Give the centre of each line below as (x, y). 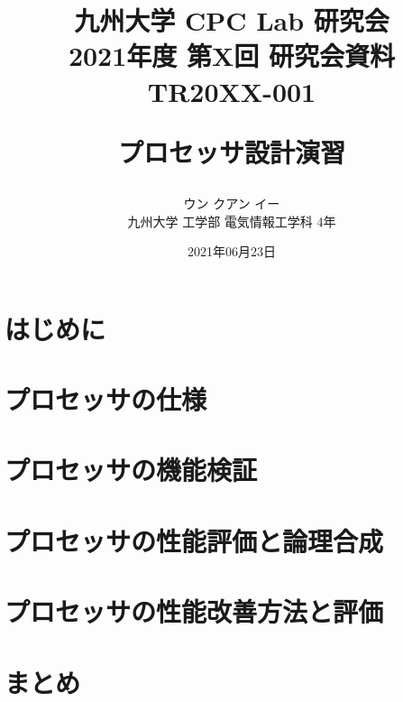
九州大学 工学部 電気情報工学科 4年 (232, 221)
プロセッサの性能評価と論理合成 (194, 540)
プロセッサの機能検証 (131, 470)
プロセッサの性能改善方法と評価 (194, 611)
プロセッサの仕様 (106, 399)
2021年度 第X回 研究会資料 (232, 55)
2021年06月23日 (232, 251)
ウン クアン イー (232, 203)
